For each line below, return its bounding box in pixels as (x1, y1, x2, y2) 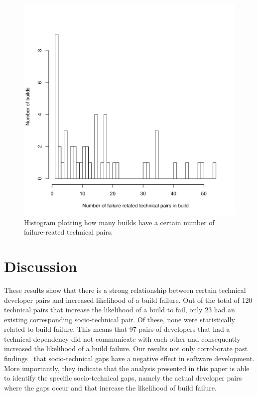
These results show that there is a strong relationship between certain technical (4, 284, 246, 295)
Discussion (4, 256, 77, 276)
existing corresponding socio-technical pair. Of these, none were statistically (4, 314, 235, 324)
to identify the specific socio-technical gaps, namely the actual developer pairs (4, 373, 242, 383)
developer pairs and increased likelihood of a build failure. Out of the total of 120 (4, 294, 253, 305)
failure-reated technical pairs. (24, 227, 113, 237)
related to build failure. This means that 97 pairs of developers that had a (4, 324, 230, 334)
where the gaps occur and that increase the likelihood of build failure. (4, 382, 217, 393)
